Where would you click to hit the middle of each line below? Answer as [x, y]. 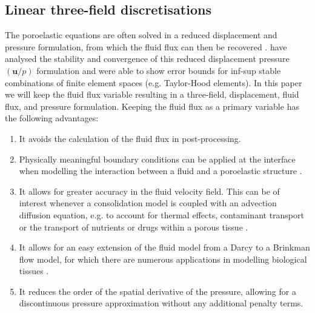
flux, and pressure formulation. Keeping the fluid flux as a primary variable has [152, 106]
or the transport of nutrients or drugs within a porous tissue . [134, 227]
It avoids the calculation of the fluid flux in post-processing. [130, 138]
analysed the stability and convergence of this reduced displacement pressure [147, 59]
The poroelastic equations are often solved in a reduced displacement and [141, 35]
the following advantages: [52, 118]
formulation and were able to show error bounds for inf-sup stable [159, 70]
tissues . [34, 271]
